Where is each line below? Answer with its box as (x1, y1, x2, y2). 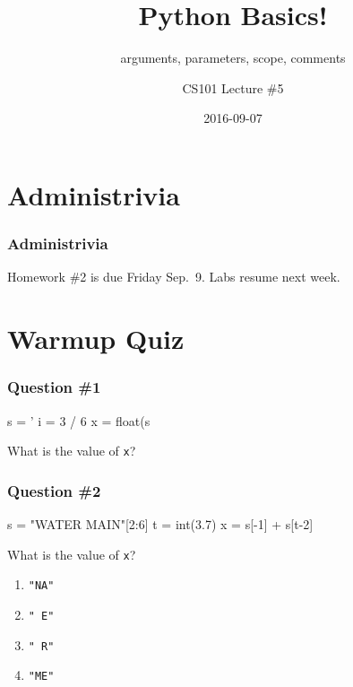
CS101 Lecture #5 (182, 78, 284, 97)
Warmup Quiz (7, 320, 185, 357)
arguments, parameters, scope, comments (120, 48, 346, 67)
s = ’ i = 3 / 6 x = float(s (7, 411, 151, 430)
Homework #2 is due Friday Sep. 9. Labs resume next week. (7, 267, 340, 286)
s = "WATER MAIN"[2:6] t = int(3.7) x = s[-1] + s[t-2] (7, 514, 314, 533)
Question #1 (7, 376, 101, 398)
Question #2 (7, 479, 101, 501)
